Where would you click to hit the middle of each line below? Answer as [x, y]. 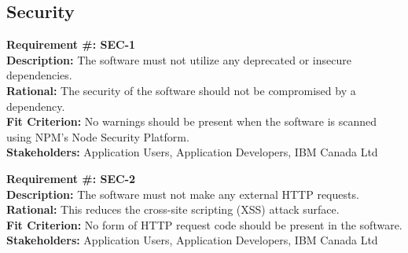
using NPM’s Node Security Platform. [98, 136]
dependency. [36, 106]
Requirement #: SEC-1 [71, 44]
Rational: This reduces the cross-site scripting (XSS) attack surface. [173, 209]
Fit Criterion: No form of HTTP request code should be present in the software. [204, 224]
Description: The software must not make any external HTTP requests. [183, 194]
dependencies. [39, 75]
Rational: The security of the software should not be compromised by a [181, 90]
